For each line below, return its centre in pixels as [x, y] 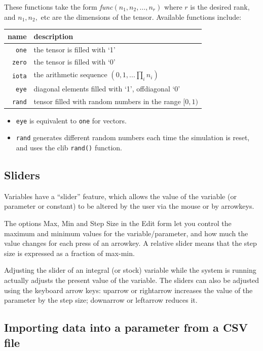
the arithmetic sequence [70, 74]
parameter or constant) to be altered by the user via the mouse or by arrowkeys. [129, 206]
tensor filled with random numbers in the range [107, 101]
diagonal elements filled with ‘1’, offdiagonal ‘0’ [107, 88]
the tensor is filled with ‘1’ [74, 49]
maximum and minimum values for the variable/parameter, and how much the [126, 233]
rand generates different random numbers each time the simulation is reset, [133, 137]
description [53, 36]
